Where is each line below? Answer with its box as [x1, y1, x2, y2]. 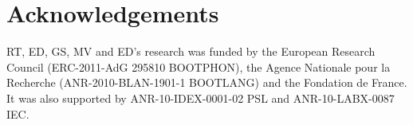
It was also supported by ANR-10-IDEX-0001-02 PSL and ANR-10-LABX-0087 [6, 89, 395, 106]
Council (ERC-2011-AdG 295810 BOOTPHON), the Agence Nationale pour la [6, 58, 391, 75]
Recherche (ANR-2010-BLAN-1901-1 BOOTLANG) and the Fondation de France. [6, 74, 407, 91]
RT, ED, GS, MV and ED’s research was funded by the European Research [6, 43, 376, 60]
